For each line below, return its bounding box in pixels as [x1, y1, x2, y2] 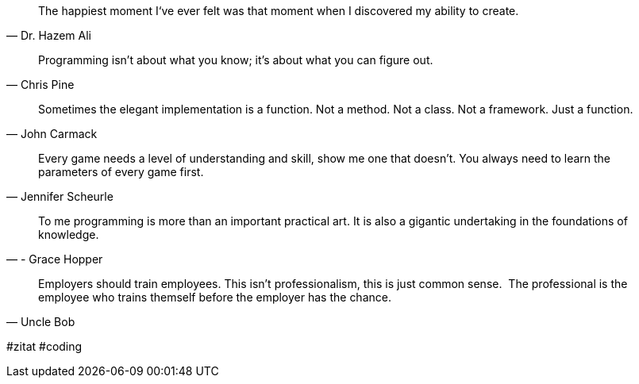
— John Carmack [6, 127, 98, 140]
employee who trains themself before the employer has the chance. [38, 290, 391, 304]
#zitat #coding [6, 340, 83, 353]
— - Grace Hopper [6, 252, 103, 266]
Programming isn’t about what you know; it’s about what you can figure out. [38, 53, 433, 67]
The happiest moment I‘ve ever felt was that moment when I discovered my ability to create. [38, 4, 519, 17]
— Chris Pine [6, 78, 75, 91]
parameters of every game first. [38, 165, 204, 179]
